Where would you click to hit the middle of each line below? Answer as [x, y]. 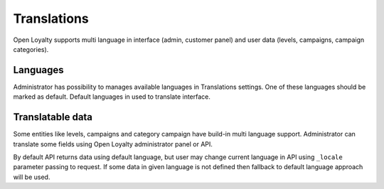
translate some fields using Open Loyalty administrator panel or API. [113, 144]
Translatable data [53, 117]
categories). [31, 49]
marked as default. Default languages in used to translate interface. [112, 97]
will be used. [32, 177]
